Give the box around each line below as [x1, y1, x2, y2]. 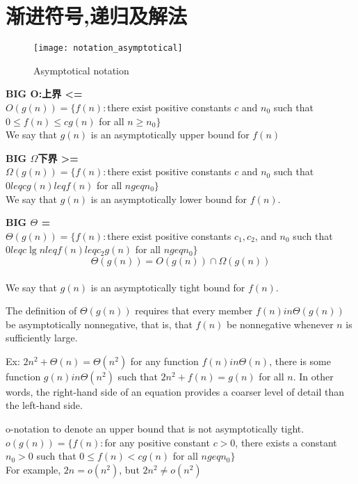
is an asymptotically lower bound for [90, 191, 247, 206]
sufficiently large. [6, 330, 78, 345]
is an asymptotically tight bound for [90, 280, 245, 294]
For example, [6, 462, 61, 476]
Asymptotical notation [33, 63, 129, 77]
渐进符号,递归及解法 [6, 1, 187, 30]
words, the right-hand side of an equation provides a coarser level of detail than [6, 384, 345, 398]
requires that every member [135, 303, 253, 318]
